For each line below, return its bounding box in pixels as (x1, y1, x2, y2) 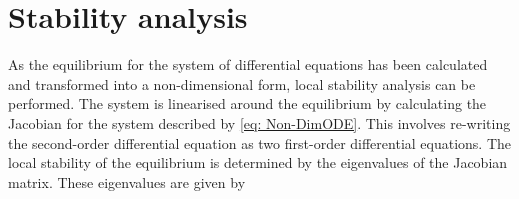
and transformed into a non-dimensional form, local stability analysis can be (8, 73, 476, 94)
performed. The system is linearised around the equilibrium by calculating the (8, 93, 487, 114)
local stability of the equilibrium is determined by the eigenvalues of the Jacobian (8, 152, 508, 173)
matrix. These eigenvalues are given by (8, 171, 246, 192)
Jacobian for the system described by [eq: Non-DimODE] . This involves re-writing (8, 112, 511, 133)
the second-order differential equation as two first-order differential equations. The (8, 132, 512, 153)
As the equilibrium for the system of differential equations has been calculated (8, 54, 488, 75)
